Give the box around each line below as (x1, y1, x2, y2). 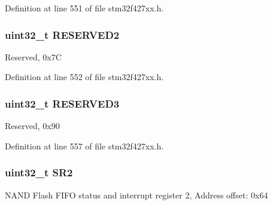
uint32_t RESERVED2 (5, 27, 120, 42)
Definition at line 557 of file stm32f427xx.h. (5, 139, 164, 152)
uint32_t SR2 (5, 165, 73, 180)
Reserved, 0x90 (5, 120, 60, 132)
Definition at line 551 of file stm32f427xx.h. (5, 2, 164, 14)
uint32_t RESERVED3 (5, 96, 120, 111)
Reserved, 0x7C (5, 50, 62, 63)
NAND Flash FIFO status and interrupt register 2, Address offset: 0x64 (5, 188, 268, 201)
